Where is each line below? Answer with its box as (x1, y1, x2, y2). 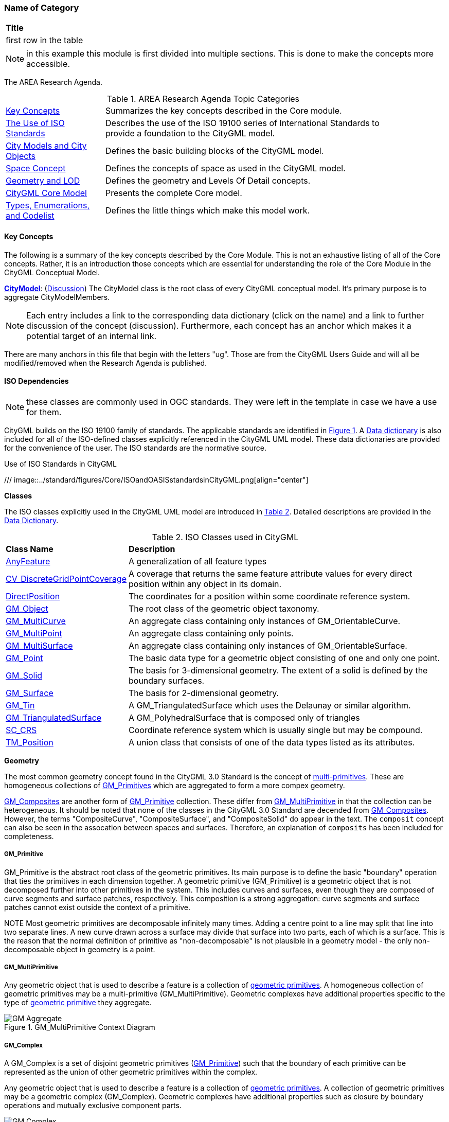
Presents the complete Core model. (105, 188, 242, 199)
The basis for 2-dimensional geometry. (129, 687, 279, 698)
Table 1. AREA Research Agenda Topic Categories (106, 94, 300, 104)
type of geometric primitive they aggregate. (4, 998, 152, 1007)
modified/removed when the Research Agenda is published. (4, 358, 207, 367)
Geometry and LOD (6, 175, 80, 186)
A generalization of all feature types (129, 556, 267, 566)
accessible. (26, 59, 70, 69)
